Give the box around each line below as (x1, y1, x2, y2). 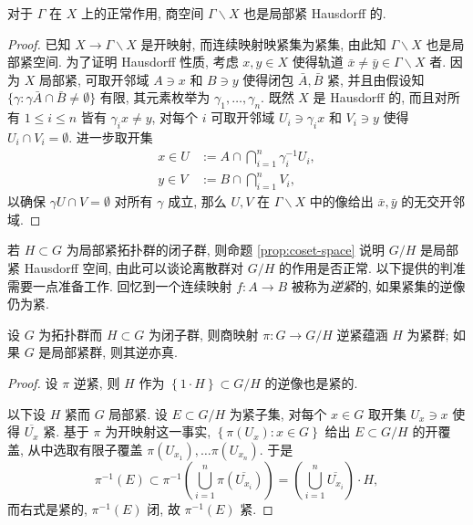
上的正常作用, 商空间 (80, 4, 204, 22)
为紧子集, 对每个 (229, 404, 327, 423)
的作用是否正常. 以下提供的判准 (279, 258, 466, 277)
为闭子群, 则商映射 (148, 324, 259, 343)
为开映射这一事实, (105, 422, 211, 441)
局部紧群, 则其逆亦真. (51, 342, 178, 362)
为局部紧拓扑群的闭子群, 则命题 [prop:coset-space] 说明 (66, 240, 386, 259)
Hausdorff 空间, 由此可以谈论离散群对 (24, 258, 244, 277)
